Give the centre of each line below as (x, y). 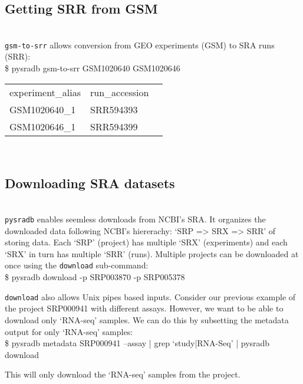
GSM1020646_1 (43, 126)
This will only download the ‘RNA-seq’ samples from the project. (123, 374)
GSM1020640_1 (43, 109)
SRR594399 (114, 126)
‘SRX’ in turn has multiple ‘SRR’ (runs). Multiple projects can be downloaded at (152, 253)
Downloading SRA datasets (90, 183)
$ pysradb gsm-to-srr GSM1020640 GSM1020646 (93, 68)
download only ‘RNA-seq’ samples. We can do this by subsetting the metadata (147, 319)
